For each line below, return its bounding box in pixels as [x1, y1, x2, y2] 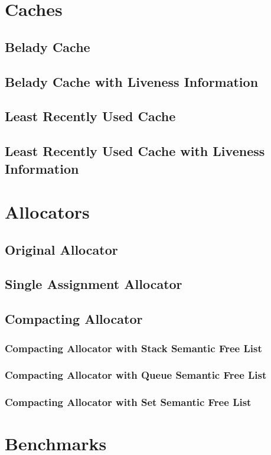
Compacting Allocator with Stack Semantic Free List [5, 340, 262, 355]
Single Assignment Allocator [5, 275, 182, 293]
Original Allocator [5, 240, 118, 258]
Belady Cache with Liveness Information [5, 72, 259, 90]
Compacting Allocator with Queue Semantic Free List [5, 368, 267, 382]
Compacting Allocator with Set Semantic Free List [5, 395, 252, 409]
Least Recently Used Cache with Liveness [5, 142, 265, 160]
